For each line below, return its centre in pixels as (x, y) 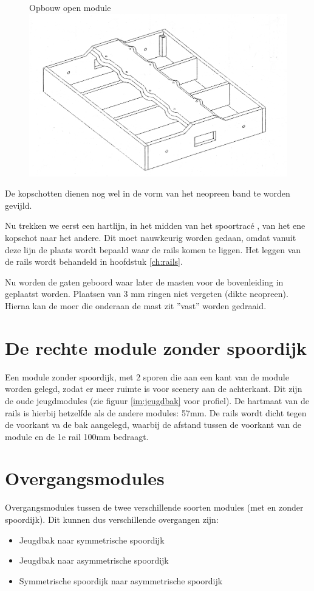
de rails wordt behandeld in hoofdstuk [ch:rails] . (94, 261)
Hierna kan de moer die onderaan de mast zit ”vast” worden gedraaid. (136, 306)
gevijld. (19, 205)
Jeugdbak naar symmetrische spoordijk (92, 540)
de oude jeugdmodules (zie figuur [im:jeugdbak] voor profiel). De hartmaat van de (157, 400)
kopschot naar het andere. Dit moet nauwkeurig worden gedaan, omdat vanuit (151, 238)
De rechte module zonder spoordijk (156, 347)
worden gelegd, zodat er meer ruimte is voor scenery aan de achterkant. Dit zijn (154, 389)
